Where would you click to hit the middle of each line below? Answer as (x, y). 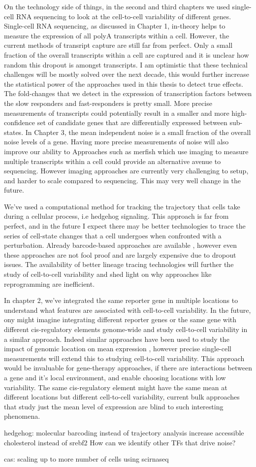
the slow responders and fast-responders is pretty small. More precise (108, 103)
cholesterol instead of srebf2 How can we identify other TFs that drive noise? (120, 442)
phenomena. (22, 416)
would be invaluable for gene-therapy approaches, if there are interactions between (128, 368)
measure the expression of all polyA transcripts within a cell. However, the (117, 35)
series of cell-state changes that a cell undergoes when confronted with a (113, 235)
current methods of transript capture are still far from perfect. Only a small (118, 45)
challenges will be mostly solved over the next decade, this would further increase (127, 74)
